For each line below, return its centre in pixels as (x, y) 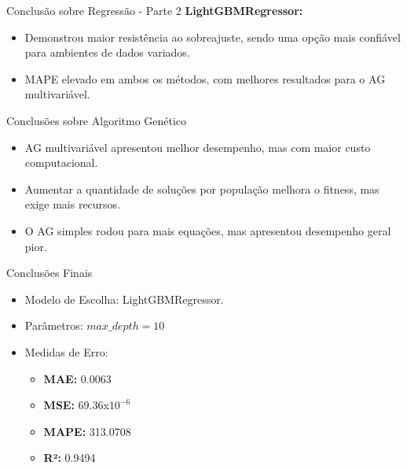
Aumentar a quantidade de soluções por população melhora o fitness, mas (202, 188)
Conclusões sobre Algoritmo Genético (97, 120)
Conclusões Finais (49, 273)
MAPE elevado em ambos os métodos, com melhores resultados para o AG (205, 78)
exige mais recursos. (73, 204)
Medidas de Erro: (66, 351)
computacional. (61, 162)
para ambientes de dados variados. (107, 52)
